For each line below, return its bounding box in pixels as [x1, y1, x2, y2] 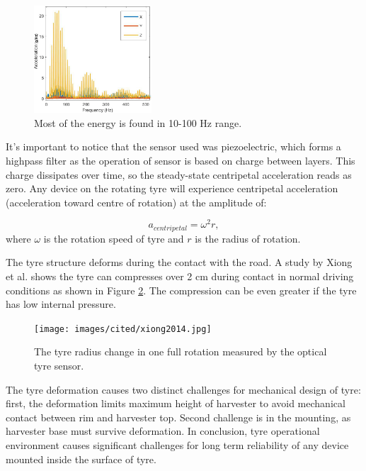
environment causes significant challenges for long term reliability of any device [6, 438, 349, 453]
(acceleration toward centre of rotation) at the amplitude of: [6, 194, 267, 209]
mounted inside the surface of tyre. [6, 451, 156, 466]
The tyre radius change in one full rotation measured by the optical [34, 344, 327, 359]
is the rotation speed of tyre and [43, 231, 184, 245]
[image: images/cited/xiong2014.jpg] [34, 323, 212, 334]
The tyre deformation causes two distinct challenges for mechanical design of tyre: [6, 382, 361, 397]
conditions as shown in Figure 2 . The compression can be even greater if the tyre [6, 282, 357, 297]
